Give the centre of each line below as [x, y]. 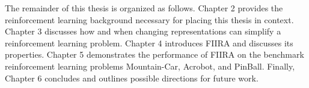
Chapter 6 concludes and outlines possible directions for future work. [132, 78]
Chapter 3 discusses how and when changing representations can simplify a [143, 31]
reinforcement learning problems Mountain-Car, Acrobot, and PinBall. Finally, [150, 66]
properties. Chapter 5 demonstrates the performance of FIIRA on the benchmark [154, 54]
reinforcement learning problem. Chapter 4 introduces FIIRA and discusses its [149, 43]
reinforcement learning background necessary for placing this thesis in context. [149, 19]
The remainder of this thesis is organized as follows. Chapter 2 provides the [144, 8]
